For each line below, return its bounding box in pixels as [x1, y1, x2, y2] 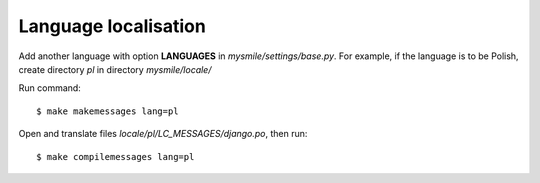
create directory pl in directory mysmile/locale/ [18, 63, 212, 75]
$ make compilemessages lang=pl [36, 151, 195, 162]
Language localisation [18, 15, 207, 37]
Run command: [18, 82, 82, 94]
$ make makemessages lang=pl [36, 105, 179, 117]
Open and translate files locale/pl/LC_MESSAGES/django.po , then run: [18, 128, 308, 140]
